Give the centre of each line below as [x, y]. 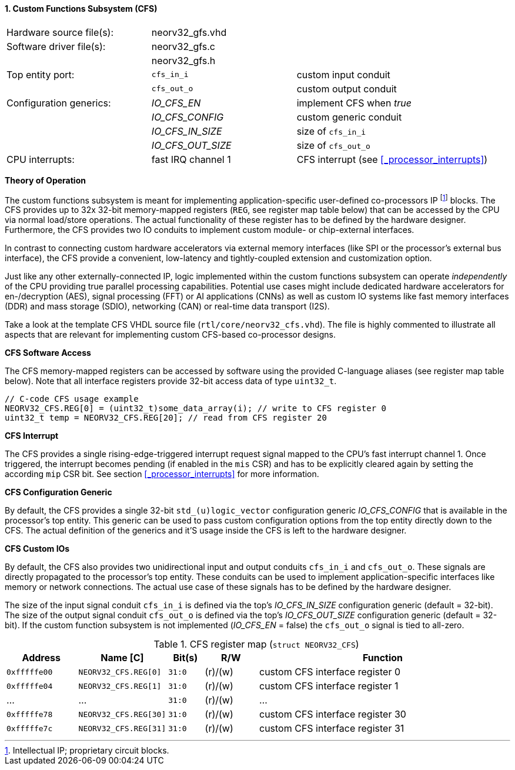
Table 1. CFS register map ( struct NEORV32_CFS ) [256, 644]
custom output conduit [347, 89]
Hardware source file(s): [60, 32]
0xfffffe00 [30, 672]
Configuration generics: [59, 103]
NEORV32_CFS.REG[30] [122, 714]
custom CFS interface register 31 [332, 729]
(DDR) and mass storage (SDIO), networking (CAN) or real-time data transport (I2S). [167, 306]
